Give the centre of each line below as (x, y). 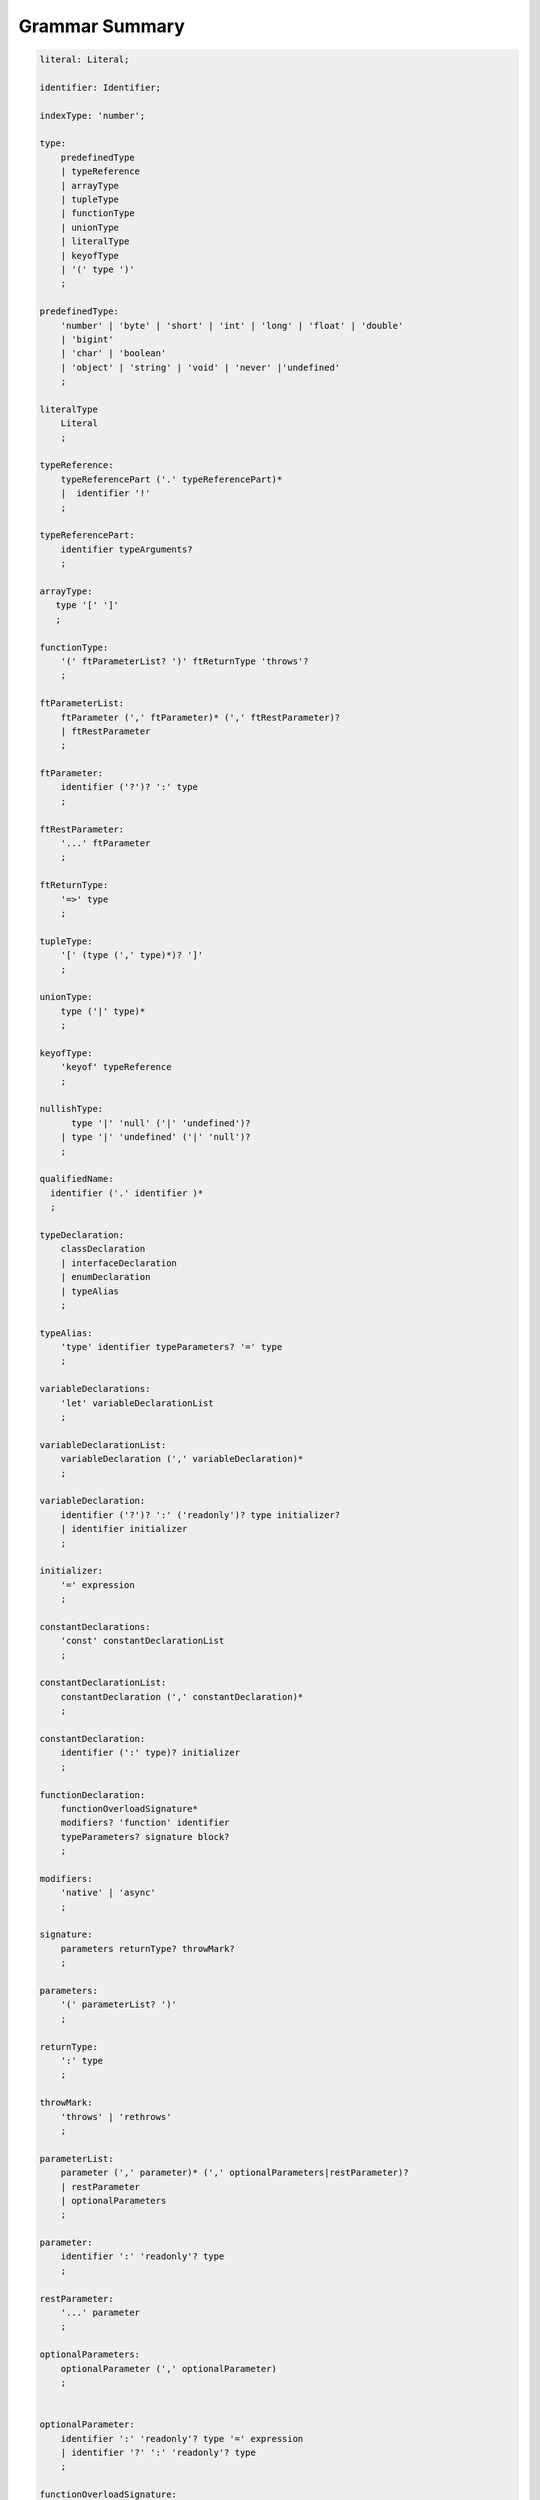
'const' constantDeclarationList (142, 1641)
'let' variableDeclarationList (137, 1403)
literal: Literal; (84, 59)
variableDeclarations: (95, 1389)
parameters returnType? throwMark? (147, 1948)
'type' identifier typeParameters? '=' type (171, 1347)
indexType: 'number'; (92, 115)
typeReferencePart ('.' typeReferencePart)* (171, 479)
